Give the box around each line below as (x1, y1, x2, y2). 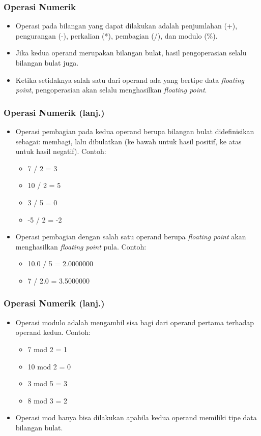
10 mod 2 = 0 (27, 361, 71, 371)
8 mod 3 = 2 (27, 395, 67, 406)
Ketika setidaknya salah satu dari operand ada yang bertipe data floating (15, 74, 244, 85)
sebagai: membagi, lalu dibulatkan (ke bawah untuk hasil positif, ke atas (15, 136, 242, 146)
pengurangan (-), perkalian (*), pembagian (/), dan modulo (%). (15, 30, 218, 41)
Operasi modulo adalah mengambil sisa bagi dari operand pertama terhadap (15, 317, 254, 327)
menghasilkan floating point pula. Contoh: (15, 241, 147, 252)
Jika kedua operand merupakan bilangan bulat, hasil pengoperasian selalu (15, 47, 247, 58)
